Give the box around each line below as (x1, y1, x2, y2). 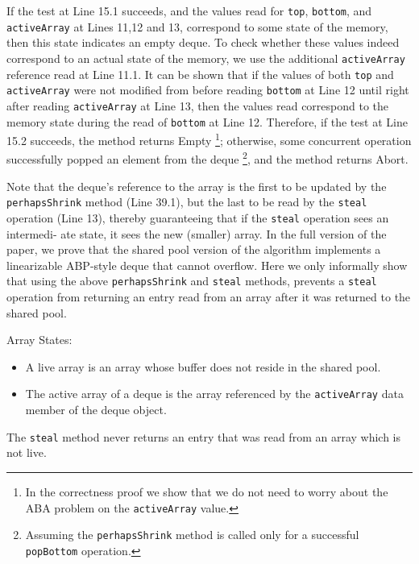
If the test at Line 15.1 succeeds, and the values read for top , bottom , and (6, 2, 372, 19)
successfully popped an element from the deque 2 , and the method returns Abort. (6, 148, 409, 168)
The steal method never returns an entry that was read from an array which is (6, 428, 401, 445)
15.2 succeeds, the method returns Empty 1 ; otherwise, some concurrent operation (6, 130, 412, 148)
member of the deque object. (25, 401, 167, 418)
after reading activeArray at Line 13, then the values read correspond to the (6, 97, 389, 114)
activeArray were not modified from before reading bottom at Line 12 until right (6, 81, 409, 98)
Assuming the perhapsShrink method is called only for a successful (25, 526, 359, 543)
